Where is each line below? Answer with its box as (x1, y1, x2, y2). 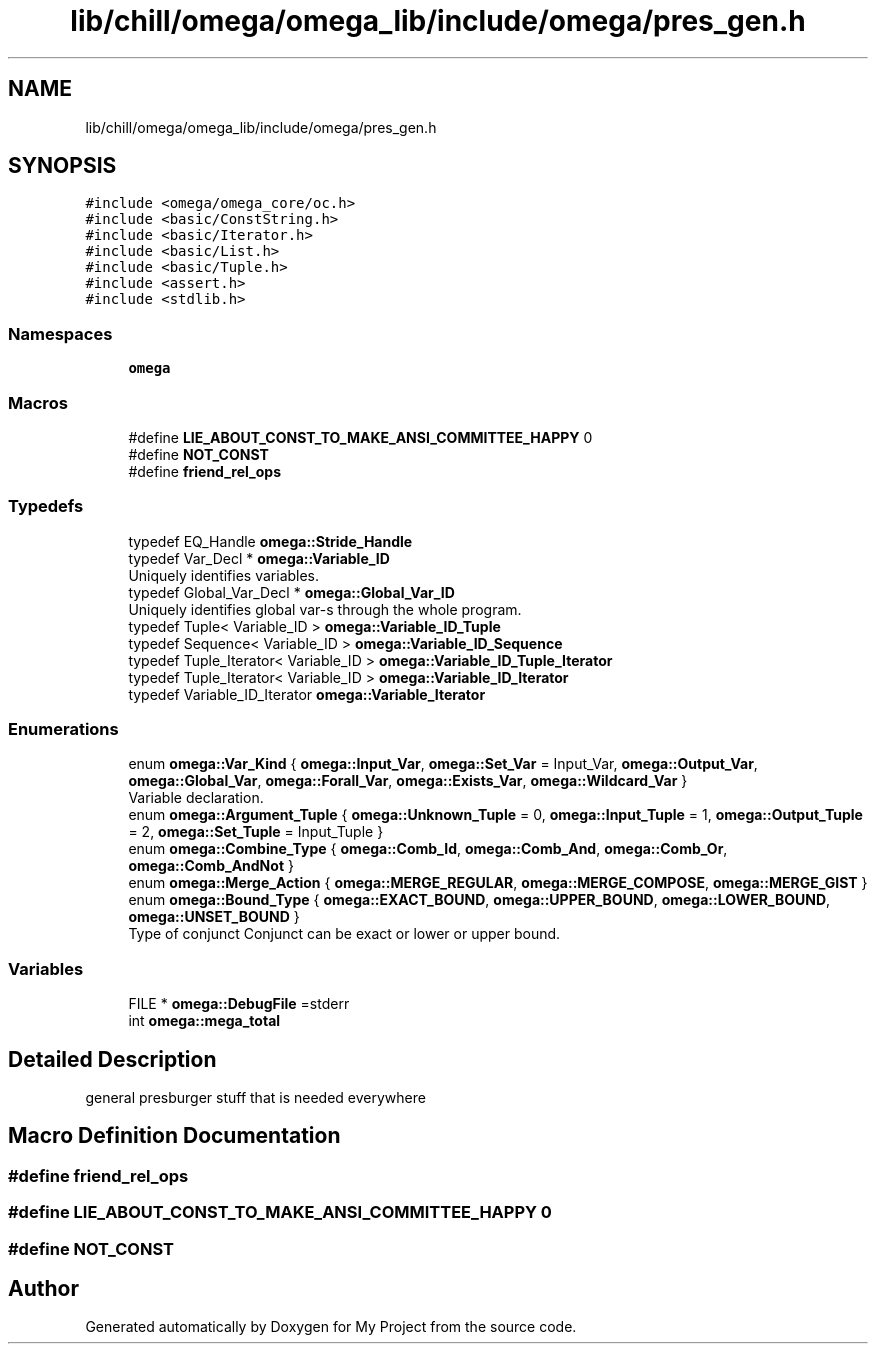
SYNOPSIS (8, 153, 117, 179)
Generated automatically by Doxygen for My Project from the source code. (85, 1318, 577, 1336)
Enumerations (8, 719, 119, 740)
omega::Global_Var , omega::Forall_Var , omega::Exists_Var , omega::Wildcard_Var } (128, 772, 688, 790)
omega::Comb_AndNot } (128, 857, 294, 875)
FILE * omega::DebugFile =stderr (128, 995, 350, 1013)
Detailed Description (8, 1046, 217, 1072)
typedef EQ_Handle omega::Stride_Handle (128, 532, 413, 550)
